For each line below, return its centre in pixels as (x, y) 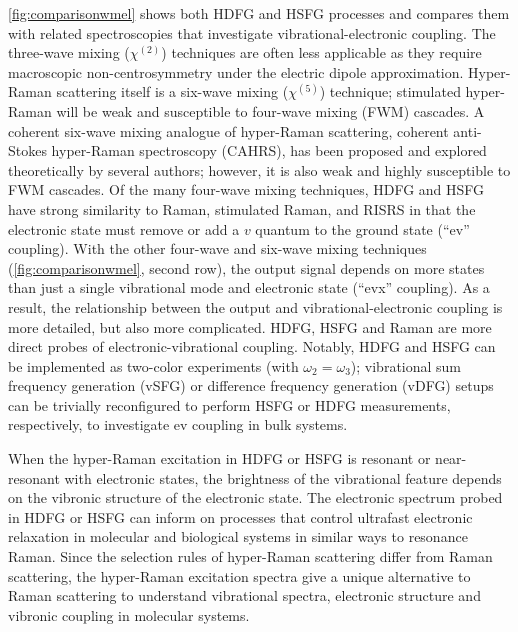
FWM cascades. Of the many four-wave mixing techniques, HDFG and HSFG (246, 189)
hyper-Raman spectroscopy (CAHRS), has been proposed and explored (269, 150)
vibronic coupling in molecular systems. (129, 614)
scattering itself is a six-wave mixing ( (172, 91)
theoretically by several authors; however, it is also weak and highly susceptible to (259, 169)
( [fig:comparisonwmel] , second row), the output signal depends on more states (246, 267)
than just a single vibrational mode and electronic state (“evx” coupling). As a (249, 287)
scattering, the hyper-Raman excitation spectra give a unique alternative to (239, 575)
